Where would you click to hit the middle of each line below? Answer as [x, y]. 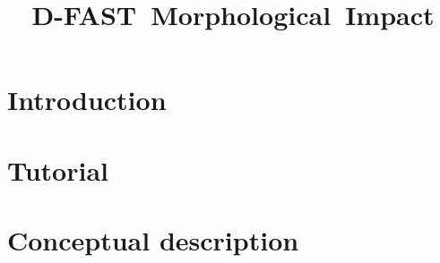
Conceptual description [153, 240]
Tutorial [58, 170]
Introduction [87, 100]
